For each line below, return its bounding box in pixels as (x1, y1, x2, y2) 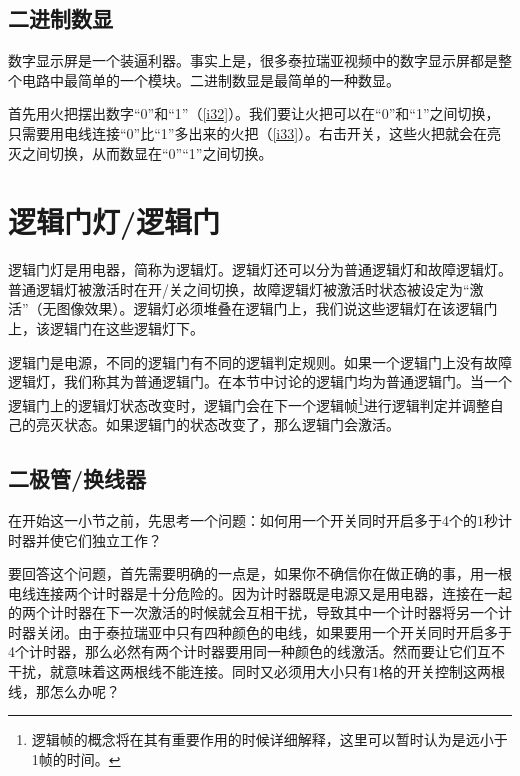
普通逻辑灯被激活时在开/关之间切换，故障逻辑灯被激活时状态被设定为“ (8, 278, 470, 299)
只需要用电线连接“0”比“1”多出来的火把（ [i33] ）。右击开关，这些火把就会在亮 (8, 122, 502, 143)
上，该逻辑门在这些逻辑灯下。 (8, 318, 204, 339)
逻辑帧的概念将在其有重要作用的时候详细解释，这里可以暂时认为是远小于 (31, 729, 508, 750)
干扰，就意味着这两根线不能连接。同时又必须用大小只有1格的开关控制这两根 (8, 661, 505, 682)
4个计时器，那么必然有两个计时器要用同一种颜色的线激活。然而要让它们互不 (8, 641, 505, 662)
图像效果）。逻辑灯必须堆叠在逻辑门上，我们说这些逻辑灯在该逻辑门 (56, 298, 498, 319)
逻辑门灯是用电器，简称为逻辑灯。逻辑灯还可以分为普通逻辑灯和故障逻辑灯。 (8, 259, 512, 280)
